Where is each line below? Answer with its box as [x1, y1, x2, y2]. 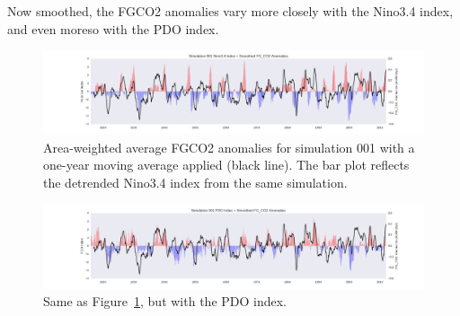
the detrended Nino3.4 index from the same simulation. [43, 172, 348, 191]
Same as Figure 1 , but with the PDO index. [43, 292, 287, 311]
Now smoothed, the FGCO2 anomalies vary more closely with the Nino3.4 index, [7, 2, 454, 20]
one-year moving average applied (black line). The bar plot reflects [43, 155, 410, 174]
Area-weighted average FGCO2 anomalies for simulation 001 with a [43, 137, 415, 156]
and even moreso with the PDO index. [7, 19, 219, 38]
